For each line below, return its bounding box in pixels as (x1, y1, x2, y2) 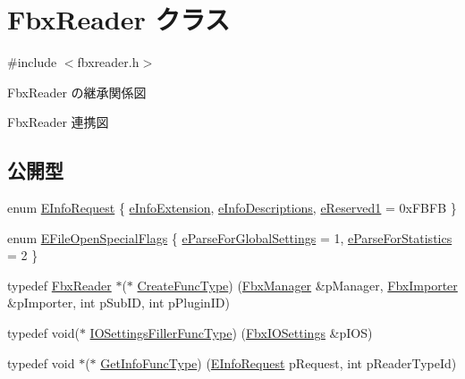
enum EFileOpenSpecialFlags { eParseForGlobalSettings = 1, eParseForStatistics (7, 228, 452, 247)
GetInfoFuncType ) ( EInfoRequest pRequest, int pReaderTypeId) (100, 353, 457, 372)
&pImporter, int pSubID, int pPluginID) (7, 293, 230, 312)
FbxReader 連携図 (7, 113, 109, 131)
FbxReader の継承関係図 (7, 82, 147, 101)
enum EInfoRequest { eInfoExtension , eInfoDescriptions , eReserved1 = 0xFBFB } (7, 198, 457, 217)
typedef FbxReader (7, 275, 112, 294)
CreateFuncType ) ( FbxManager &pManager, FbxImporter (137, 275, 458, 294)
